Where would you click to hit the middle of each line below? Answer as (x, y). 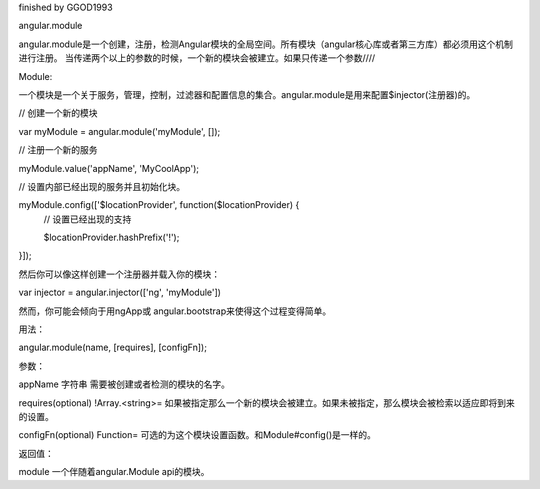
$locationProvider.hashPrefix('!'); (111, 237)
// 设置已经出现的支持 (87, 219)
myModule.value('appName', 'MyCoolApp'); (109, 168)
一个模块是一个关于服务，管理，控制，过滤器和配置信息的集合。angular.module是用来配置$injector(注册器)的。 (247, 94)
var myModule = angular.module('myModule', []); (119, 131)
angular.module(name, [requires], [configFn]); (112, 347)
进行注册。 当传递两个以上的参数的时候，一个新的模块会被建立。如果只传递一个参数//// (197, 58)
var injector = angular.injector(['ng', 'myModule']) (120, 292)
